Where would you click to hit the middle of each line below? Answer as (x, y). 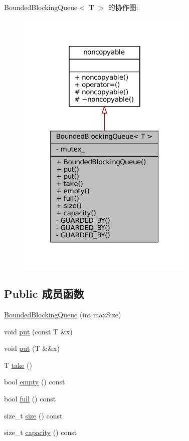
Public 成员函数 (44, 294)
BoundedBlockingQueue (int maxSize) (63, 314)
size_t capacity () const (41, 432)
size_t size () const (33, 415)
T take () (18, 365)
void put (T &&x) (32, 348)
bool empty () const (35, 382)
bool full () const (30, 398)
